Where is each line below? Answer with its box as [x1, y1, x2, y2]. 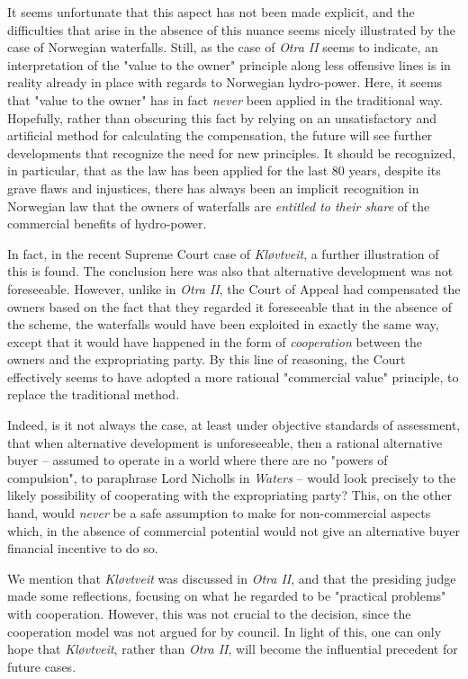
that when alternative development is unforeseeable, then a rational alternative [7, 433, 443, 451]
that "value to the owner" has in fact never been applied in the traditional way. [7, 90, 443, 109]
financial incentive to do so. [7, 539, 158, 558]
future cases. [7, 657, 76, 675]
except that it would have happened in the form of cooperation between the [7, 332, 422, 351]
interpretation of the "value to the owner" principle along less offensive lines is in [7, 55, 451, 74]
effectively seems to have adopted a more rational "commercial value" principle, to [7, 367, 459, 386]
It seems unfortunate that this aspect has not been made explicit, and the [7, 3, 415, 21]
